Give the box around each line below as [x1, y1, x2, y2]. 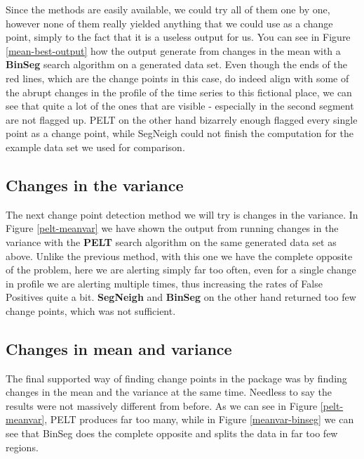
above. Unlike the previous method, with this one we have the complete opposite [6, 248, 353, 263]
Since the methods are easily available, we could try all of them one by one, [6, 2, 330, 16]
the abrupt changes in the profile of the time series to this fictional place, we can [6, 84, 352, 99]
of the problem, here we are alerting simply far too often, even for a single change [6, 262, 356, 277]
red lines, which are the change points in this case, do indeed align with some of [6, 70, 349, 85]
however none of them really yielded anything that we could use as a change [6, 15, 333, 30]
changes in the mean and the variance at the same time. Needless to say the [6, 384, 332, 399]
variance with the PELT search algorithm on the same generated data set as [6, 234, 337, 249]
